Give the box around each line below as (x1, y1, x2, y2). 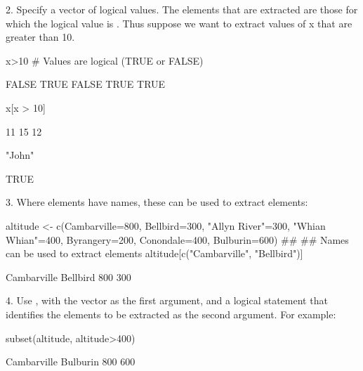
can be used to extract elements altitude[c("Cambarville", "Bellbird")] (6, 246, 303, 261)
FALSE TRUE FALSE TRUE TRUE (6, 77, 166, 91)
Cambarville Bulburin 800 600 (6, 354, 136, 369)
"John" (6, 148, 34, 162)
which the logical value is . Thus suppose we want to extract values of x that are (6, 15, 352, 30)
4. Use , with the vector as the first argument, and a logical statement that (6, 293, 328, 308)
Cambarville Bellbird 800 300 (6, 269, 131, 284)
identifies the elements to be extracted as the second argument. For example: (6, 306, 336, 321)
